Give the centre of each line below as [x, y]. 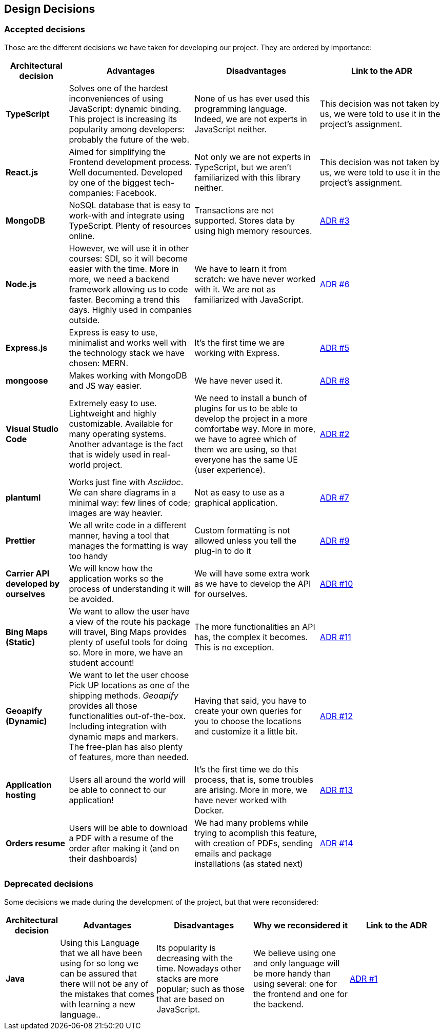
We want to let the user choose [129, 675]
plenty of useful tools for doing [128, 642]
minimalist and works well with [128, 342]
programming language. [241, 108]
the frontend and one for [300, 994]
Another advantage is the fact [126, 444]
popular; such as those [201, 989]
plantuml [23, 497]
